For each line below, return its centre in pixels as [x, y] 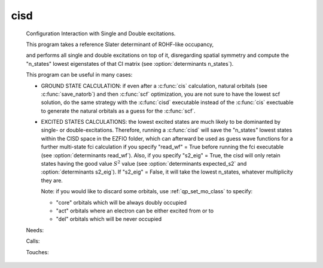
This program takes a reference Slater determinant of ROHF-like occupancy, [120, 44]
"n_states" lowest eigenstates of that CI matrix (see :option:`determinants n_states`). [130, 63]
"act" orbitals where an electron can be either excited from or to [135, 211]
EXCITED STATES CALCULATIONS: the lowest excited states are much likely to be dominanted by [161, 122]
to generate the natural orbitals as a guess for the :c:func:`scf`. [118, 111]
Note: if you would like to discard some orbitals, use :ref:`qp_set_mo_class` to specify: [147, 191]
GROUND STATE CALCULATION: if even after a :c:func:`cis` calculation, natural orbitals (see [154, 86]
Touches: [37, 252]
